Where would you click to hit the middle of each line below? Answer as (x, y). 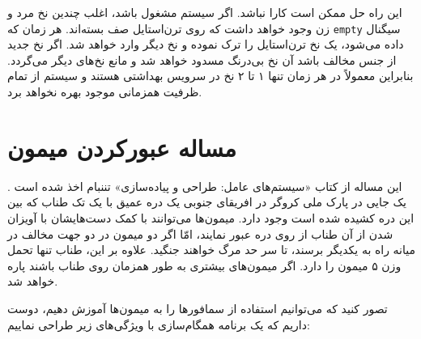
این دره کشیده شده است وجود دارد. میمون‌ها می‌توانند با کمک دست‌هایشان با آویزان (211, 217)
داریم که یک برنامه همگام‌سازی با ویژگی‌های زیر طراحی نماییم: (159, 324)
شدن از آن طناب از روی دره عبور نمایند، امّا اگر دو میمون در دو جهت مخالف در (200, 233)
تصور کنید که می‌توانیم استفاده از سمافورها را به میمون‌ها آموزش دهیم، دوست (198, 308)
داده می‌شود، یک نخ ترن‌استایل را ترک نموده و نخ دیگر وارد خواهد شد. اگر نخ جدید (206, 44)
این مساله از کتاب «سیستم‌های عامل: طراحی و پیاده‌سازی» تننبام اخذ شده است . (205, 186)
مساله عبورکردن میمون (122, 147)
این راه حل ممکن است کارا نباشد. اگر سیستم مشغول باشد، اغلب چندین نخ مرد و (205, 12)
